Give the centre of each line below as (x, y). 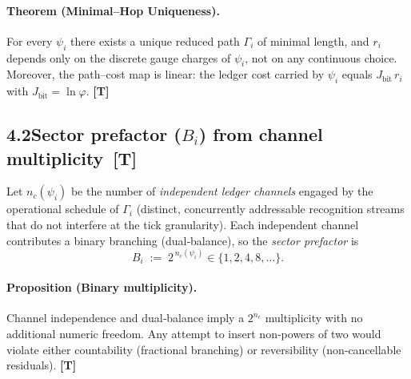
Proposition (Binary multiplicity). (102, 287)
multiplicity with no (314, 318)
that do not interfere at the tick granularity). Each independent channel (183, 224)
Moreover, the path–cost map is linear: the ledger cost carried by (166, 74)
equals (357, 74)
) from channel (261, 134)
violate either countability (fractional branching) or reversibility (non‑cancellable (204, 349)
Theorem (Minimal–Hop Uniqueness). (113, 10)
